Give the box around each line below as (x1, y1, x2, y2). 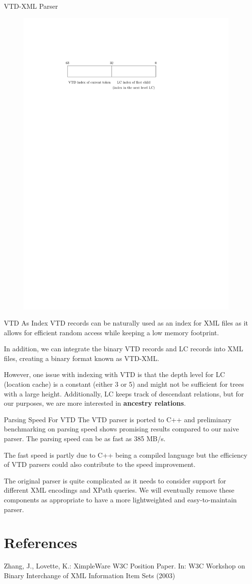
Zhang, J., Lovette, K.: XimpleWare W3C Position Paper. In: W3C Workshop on (4, 561, 245, 571)
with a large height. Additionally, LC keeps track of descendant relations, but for (4, 388, 244, 398)
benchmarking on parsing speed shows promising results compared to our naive (4, 424, 239, 434)
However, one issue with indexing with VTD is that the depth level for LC (4, 369, 225, 379)
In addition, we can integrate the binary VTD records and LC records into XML (4, 344, 243, 354)
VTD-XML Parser (4, 1, 58, 11)
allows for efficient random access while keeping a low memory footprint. (4, 327, 219, 337)
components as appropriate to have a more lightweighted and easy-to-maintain (4, 495, 237, 505)
